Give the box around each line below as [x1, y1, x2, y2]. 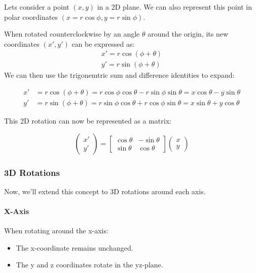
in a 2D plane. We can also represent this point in [97, 2, 252, 12]
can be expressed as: [71, 38, 135, 49]
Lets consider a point [4, 2, 69, 12]
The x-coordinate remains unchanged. [16, 242, 133, 253]
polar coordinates [4, 11, 58, 22]
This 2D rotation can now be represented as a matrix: [4, 115, 171, 126]
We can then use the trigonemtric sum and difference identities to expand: [4, 70, 235, 80]
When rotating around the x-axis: [4, 225, 108, 236]
